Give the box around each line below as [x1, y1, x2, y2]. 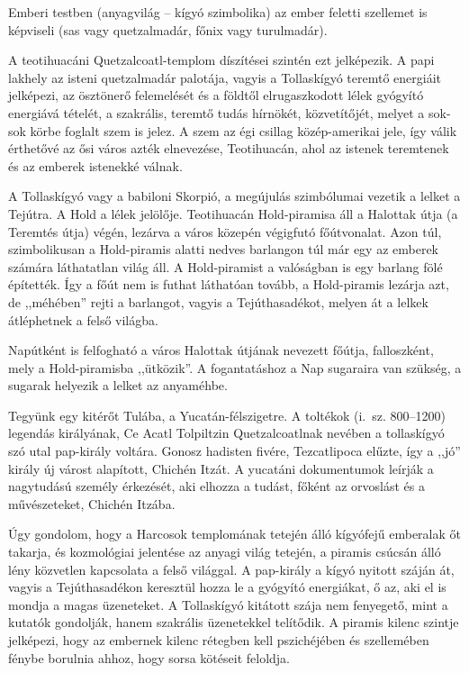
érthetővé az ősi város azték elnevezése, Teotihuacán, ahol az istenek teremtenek [8, 139, 449, 158]
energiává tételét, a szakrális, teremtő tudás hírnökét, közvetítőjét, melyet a [8, 103, 425, 122]
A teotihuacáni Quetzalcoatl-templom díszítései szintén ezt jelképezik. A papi [8, 50, 435, 69]
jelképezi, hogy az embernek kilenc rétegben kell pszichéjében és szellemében [8, 631, 429, 649]
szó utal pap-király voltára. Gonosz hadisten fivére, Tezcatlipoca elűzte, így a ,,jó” [8, 441, 461, 460]
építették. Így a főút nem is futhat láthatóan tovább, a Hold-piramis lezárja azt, [8, 275, 449, 294]
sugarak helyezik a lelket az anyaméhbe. [8, 376, 228, 395]
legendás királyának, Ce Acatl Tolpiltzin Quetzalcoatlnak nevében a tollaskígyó [8, 423, 445, 442]
